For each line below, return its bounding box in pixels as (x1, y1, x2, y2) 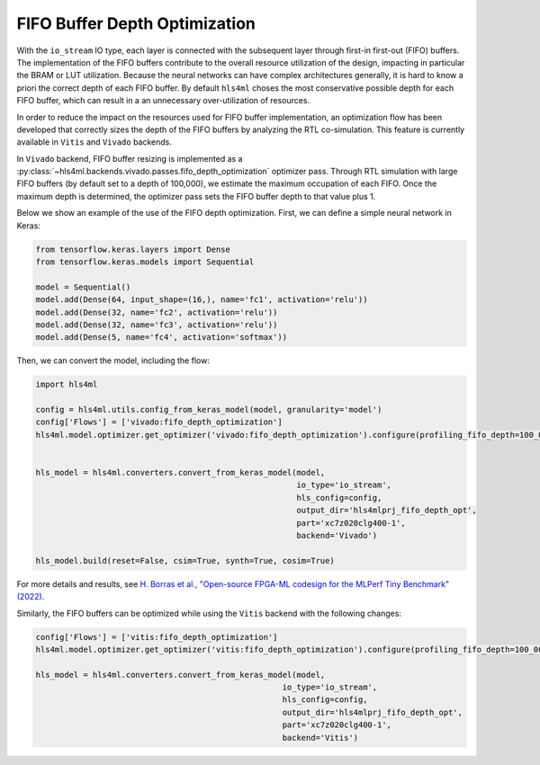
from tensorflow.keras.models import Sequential (35, 257, 255, 267)
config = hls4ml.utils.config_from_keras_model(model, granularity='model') (35, 405, 382, 415)
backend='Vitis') (282, 733, 359, 743)
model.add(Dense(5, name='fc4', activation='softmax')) (35, 333, 288, 342)
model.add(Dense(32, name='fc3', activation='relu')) (35, 319, 278, 330)
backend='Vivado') (296, 530, 378, 540)
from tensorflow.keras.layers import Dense (35, 244, 231, 254)
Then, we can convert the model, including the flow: (16, 355, 211, 366)
